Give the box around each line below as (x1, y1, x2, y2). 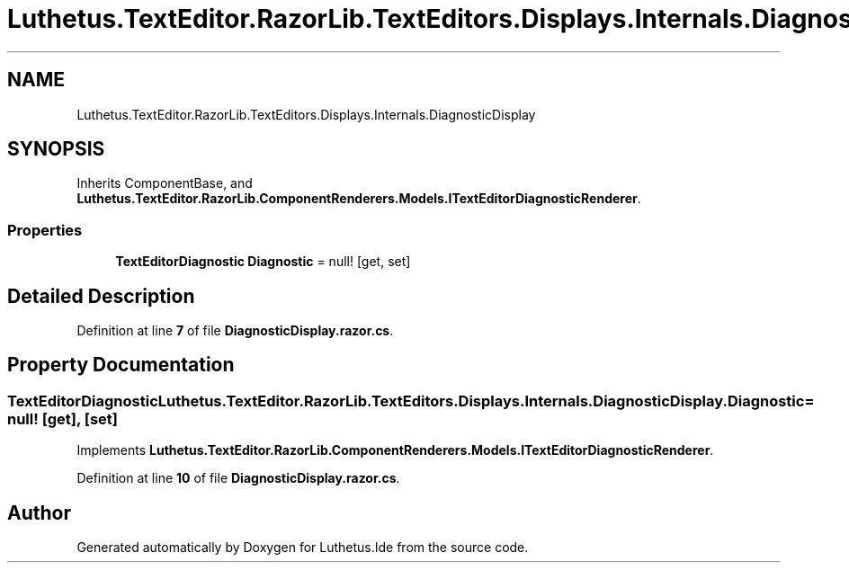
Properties (7, 220, 83, 239)
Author (7, 501, 71, 524)
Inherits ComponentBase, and (76, 175, 253, 191)
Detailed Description (7, 284, 195, 307)
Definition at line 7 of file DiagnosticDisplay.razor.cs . (76, 323, 394, 339)
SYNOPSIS (7, 138, 105, 161)
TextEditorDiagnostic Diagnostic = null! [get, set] (115, 254, 411, 270)
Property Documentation (7, 353, 235, 377)
